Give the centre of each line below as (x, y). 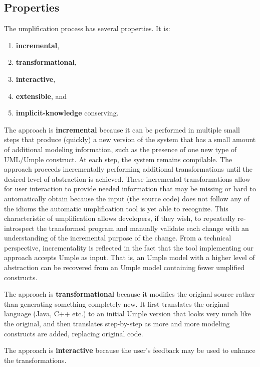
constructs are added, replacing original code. (74, 333)
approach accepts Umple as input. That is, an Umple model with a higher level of (129, 257)
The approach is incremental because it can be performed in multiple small (122, 129)
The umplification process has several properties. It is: (87, 28)
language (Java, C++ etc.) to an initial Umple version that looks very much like (127, 314)
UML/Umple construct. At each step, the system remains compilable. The (118, 159)
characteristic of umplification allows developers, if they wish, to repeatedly (120, 218)
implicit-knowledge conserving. (67, 113)
